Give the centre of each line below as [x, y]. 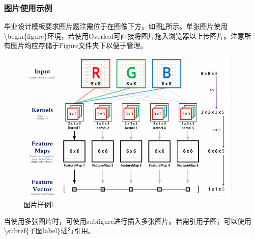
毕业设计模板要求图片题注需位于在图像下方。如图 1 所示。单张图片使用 [116, 26]
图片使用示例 [28, 8]
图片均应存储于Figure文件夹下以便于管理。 [79, 45]
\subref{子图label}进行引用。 [50, 230]
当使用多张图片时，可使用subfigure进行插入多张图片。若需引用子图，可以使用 [128, 221]
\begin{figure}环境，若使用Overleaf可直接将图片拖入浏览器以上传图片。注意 [124, 36]
